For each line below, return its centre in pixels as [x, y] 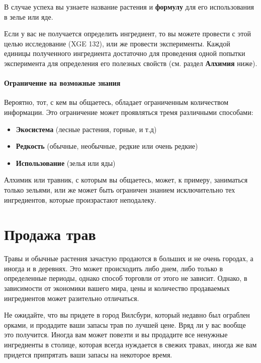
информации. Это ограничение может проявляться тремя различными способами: [129, 112]
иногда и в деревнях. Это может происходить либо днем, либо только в [114, 268]
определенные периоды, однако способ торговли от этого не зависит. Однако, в [126, 278]
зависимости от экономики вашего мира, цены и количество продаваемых [117, 288]
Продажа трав [50, 234]
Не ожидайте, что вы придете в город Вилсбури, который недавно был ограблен [127, 315]
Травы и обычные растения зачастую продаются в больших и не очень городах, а [129, 258]
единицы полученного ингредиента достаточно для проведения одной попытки [125, 53]
